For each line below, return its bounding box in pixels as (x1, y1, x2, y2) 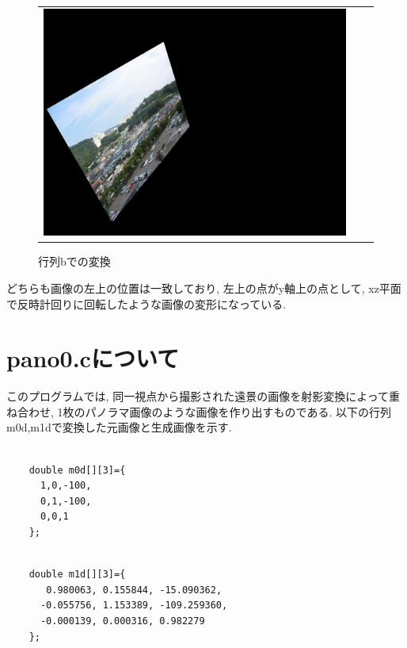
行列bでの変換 (38, 253, 111, 270)
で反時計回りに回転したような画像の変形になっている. (6, 295, 287, 312)
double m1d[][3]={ (29, 569, 126, 581)
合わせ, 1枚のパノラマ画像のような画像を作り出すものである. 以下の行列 (17, 403, 391, 420)
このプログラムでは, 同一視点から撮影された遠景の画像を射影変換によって (6, 388, 390, 405)
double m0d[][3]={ (29, 464, 126, 476)
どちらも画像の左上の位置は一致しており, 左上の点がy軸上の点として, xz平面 (6, 279, 401, 296)
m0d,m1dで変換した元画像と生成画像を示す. (6, 419, 232, 435)
